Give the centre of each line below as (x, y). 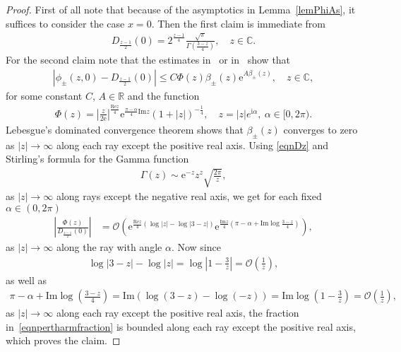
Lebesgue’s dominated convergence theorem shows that (125, 129)
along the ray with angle (109, 247)
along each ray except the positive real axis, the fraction (178, 313)
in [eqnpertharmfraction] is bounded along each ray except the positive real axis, (181, 326)
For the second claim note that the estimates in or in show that (148, 60)
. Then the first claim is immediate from (239, 23)
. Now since (196, 247)
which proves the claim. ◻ (63, 340)
